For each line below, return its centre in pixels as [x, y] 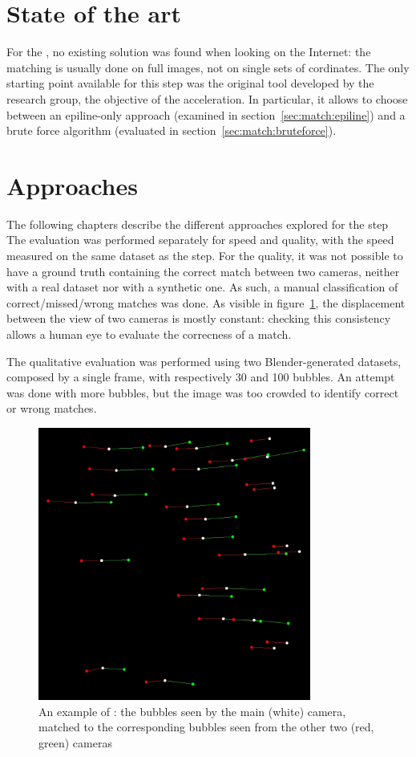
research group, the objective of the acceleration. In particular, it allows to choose [207, 98]
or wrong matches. [52, 408]
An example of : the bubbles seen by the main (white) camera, [192, 711]
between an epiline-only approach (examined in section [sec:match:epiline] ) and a [206, 114]
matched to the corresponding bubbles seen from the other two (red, [206, 727]
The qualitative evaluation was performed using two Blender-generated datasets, [204, 361]
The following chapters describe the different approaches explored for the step [198, 224]
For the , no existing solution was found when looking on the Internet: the [189, 52]
